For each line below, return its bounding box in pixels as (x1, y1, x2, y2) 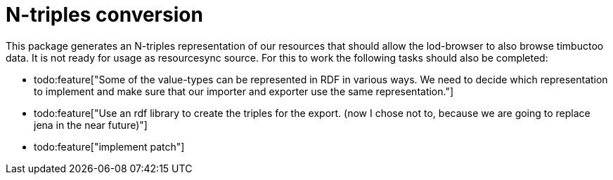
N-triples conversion (6, 3, 203, 27)
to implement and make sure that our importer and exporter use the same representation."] (34, 85, 454, 97)
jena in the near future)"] (34, 118, 148, 131)
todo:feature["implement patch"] (34, 140, 185, 153)
